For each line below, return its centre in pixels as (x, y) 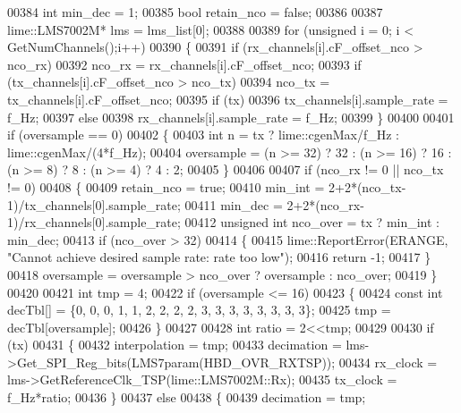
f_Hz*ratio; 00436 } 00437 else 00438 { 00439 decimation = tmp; (187, 397)
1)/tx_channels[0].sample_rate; (94, 204)
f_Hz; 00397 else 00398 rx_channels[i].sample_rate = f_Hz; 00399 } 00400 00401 (231, 117)
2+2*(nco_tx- (367, 186)
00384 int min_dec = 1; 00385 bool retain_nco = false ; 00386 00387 (195, 12)
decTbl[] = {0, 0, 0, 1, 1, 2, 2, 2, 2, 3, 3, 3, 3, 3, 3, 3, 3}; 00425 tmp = (199, 310)
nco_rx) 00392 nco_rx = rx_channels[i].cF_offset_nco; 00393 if (184, 64)
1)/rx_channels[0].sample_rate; (94, 222)
